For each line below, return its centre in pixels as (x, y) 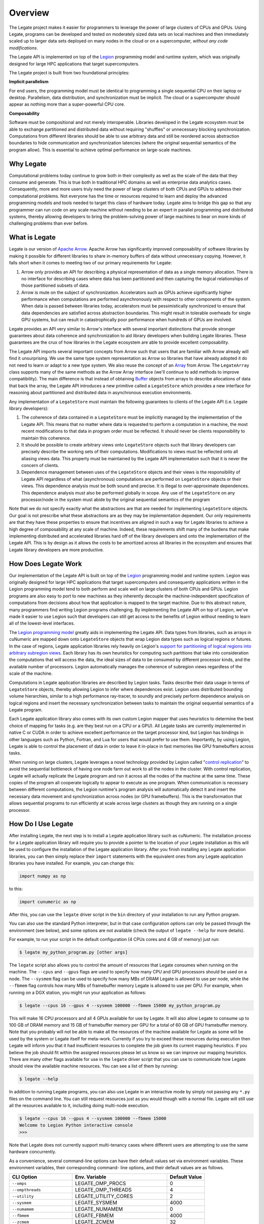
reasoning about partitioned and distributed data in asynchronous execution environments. (100, 393)
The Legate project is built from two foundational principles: (69, 72)
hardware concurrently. (33, 1152)
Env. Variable (91, 1177)
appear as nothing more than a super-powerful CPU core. (67, 104)
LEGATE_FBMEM (95, 1216)
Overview (29, 13)
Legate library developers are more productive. (56, 550)
